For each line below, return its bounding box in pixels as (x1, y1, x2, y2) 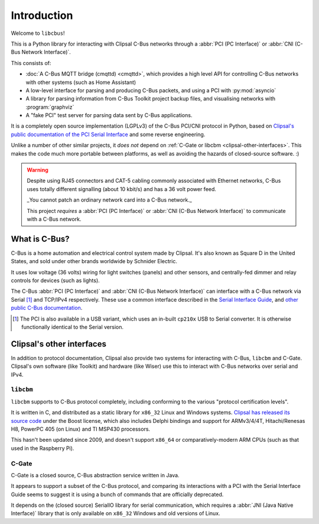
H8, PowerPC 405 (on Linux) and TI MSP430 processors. (11, 426, 151, 432)
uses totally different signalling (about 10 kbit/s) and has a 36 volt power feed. (27, 185, 217, 192)
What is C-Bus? (11, 234, 70, 244)
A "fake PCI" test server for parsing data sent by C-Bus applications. (25, 112, 193, 119)
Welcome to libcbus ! (11, 30, 65, 37)
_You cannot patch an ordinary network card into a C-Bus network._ (27, 196, 192, 203)
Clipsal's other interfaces (11, 339, 106, 349)
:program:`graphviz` (25, 103, 74, 111)
